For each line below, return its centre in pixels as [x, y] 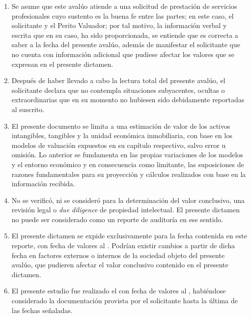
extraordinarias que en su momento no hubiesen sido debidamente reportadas [128, 100]
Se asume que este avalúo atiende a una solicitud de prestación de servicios [124, 6]
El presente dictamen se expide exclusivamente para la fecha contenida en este [129, 236]
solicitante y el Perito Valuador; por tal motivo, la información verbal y [119, 25]
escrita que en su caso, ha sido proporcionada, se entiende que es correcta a [125, 35]
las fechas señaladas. [42, 310]
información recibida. [43, 184]
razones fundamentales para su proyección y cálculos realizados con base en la [129, 174]
